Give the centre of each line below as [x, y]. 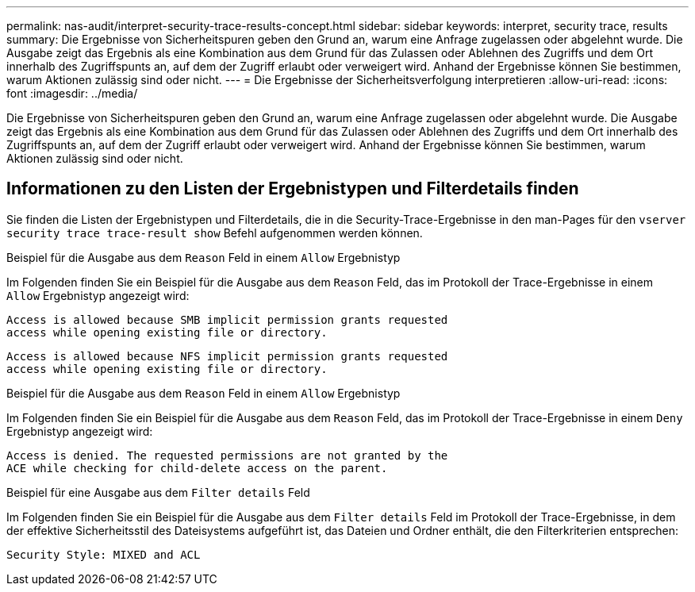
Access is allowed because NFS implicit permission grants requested [227, 356]
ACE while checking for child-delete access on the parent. [197, 468]
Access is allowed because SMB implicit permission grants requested [227, 319]
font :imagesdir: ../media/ [72, 93]
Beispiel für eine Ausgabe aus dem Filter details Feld [158, 492]
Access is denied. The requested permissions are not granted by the [227, 455]
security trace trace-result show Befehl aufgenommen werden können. [215, 233]
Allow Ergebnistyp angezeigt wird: [98, 295]
